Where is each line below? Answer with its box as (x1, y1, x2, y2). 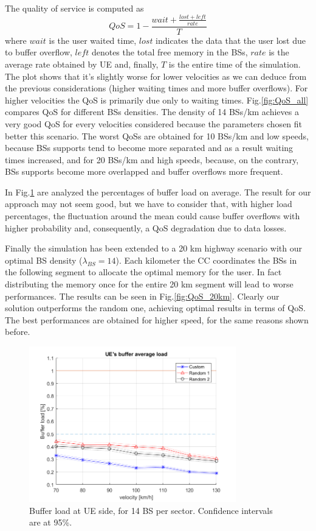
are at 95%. (29, 516, 72, 529)
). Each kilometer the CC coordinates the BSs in (115, 253, 297, 266)
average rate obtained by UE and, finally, (5, 57, 159, 70)
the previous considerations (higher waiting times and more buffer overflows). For (5, 82, 308, 94)
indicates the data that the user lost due (156, 33, 306, 46)
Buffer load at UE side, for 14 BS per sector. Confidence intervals (29, 504, 273, 516)
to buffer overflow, (5, 46, 72, 58)
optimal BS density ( (5, 253, 83, 266)
